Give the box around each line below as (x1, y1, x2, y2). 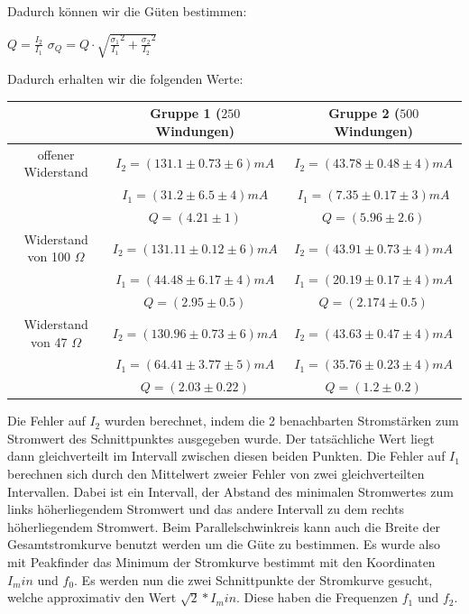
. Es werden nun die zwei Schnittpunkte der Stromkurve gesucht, (74, 570, 433, 589)
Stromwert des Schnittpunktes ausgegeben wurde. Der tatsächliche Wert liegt (7, 428, 435, 447)
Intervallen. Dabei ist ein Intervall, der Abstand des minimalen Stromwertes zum (7, 481, 454, 500)
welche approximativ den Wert (7, 588, 177, 607)
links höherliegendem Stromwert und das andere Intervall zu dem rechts (7, 499, 404, 518)
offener (37, 144, 75, 163)
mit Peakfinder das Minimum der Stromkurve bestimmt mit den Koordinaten (7, 553, 436, 572)
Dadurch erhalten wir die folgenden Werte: (7, 69, 244, 88)
